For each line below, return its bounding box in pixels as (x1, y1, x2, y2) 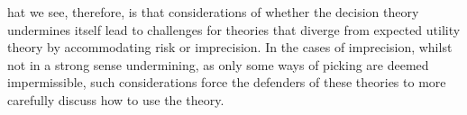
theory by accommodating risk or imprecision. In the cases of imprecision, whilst (7, 38, 453, 57)
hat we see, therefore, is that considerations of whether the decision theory (7, 3, 419, 21)
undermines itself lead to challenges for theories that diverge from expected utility (7, 20, 461, 39)
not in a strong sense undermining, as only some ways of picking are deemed (7, 55, 429, 74)
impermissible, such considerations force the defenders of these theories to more (7, 73, 446, 92)
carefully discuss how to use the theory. (7, 90, 224, 109)
